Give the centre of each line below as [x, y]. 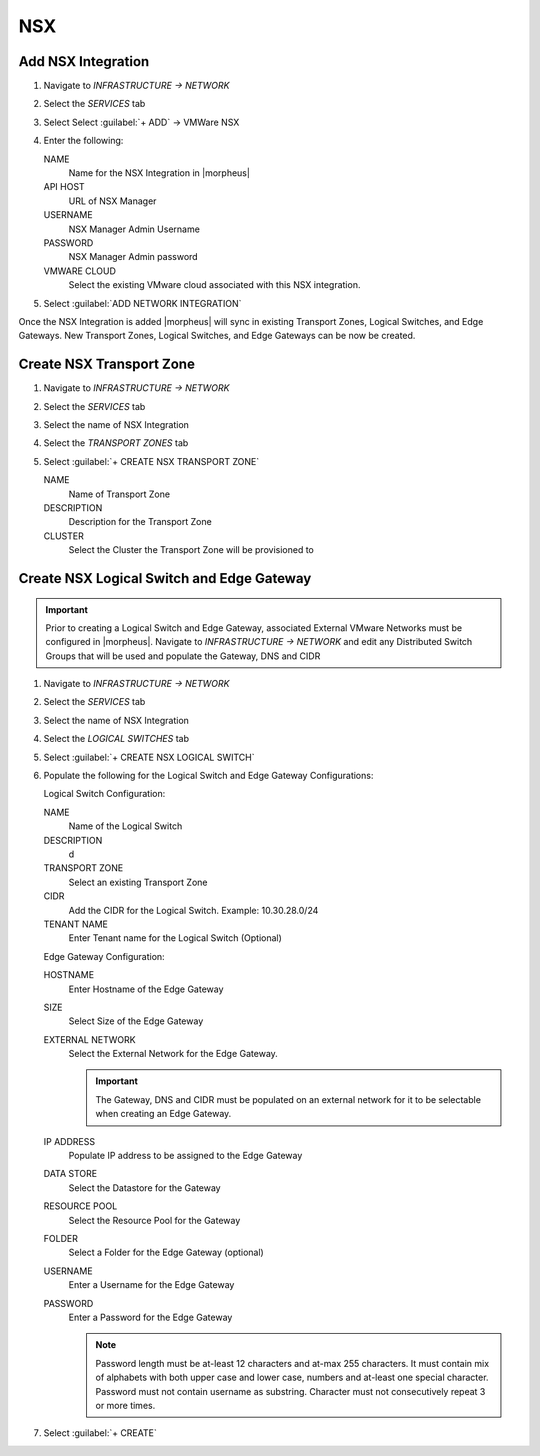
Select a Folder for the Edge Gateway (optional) [166, 1252]
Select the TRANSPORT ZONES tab [116, 443]
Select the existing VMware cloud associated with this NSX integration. [214, 285]
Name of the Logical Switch [125, 826]
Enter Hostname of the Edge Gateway [146, 989]
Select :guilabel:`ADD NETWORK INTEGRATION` [142, 303]
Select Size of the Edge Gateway [136, 1021]
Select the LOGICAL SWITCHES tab [116, 739]
